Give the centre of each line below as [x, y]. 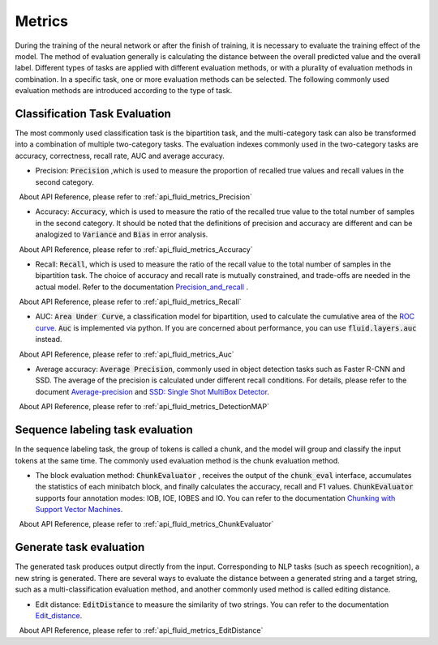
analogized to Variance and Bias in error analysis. [122, 234]
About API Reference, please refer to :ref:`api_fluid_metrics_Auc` [127, 354]
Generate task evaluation [80, 547]
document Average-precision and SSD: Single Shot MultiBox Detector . [152, 391]
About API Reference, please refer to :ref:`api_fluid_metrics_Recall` [130, 302]
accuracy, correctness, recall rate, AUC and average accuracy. [120, 156]
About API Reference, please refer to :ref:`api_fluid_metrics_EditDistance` [141, 630]
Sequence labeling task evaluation [104, 430]
